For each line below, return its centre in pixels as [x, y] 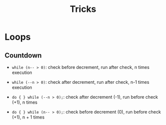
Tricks [83, 9]
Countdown [23, 55]
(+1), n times [25, 102]
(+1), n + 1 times [28, 117]
